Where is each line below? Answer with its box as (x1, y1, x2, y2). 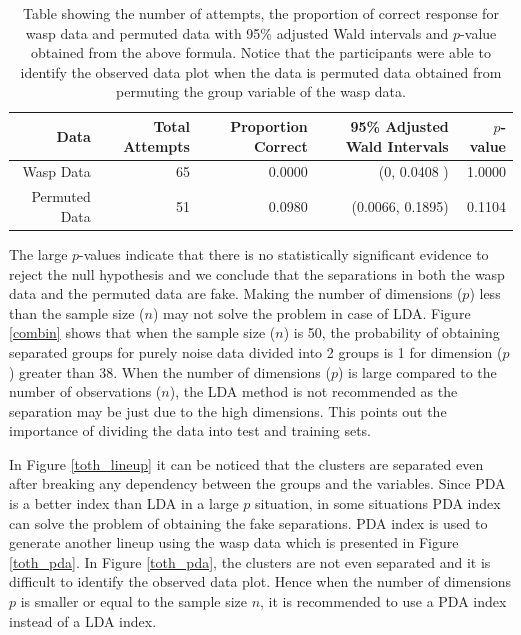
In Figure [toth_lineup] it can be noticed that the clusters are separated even (9, 453, 484, 474)
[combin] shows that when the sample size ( (9, 322, 276, 343)
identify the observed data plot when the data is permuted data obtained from (20, 61, 502, 82)
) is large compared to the (337, 361, 497, 382)
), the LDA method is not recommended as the (169, 381, 458, 402)
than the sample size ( (9, 302, 145, 323)
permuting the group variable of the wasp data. (116, 81, 406, 102)
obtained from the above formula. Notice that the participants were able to (31, 42, 491, 63)
